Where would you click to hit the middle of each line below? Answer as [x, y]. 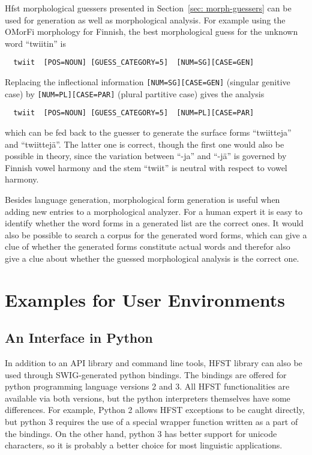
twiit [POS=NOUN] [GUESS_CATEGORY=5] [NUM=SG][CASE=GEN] [134, 63]
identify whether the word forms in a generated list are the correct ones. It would [154, 223]
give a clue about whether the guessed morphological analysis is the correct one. [152, 258]
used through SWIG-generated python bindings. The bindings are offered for [146, 374]
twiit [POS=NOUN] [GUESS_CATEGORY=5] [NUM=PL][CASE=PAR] [134, 113]
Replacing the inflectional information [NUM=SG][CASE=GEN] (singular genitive [148, 82]
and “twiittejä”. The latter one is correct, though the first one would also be [145, 144]
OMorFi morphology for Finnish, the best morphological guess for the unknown [151, 32]
